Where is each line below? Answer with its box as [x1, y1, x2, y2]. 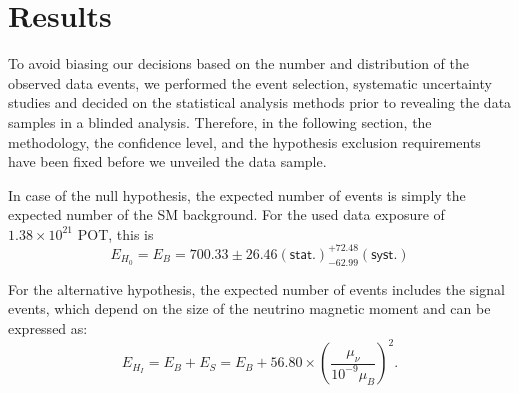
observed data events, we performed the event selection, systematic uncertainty [8, 72, 492, 93]
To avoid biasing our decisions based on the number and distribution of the [8, 53, 469, 74]
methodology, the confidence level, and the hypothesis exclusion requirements [8, 131, 481, 152]
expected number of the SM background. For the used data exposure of [8, 204, 445, 225]
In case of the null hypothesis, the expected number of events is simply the [8, 184, 466, 205]
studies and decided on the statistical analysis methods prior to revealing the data [8, 92, 512, 113]
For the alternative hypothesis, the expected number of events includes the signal [8, 278, 505, 299]
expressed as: [8, 317, 88, 338]
